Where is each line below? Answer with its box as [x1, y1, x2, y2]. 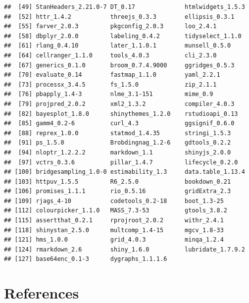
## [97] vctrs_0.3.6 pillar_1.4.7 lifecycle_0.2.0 [4, 158, 238, 166]
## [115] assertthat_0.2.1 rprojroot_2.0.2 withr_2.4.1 [4, 217, 224, 224]
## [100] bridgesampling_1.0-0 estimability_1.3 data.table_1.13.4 [4, 168, 245, 176]
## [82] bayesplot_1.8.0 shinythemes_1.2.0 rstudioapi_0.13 [4, 110, 238, 117]
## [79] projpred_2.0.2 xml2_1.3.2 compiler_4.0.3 [4, 100, 235, 107]
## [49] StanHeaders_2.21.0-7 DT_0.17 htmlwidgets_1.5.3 [4, 3, 245, 10]
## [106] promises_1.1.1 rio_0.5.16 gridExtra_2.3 [4, 188, 231, 195]
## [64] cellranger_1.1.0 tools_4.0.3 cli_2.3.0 [4, 51, 217, 59]
